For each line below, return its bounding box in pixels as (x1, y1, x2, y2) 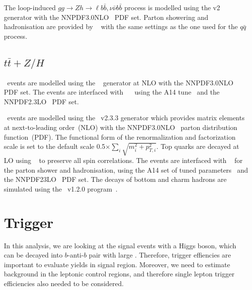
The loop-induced (4, 2, 56, 12)
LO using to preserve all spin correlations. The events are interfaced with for (4, 155, 243, 165)
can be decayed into (4, 250, 63, 260)
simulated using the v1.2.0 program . (4, 183, 118, 193)
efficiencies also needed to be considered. (4, 278, 124, 288)
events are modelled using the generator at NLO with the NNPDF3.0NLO (7, 77, 234, 87)
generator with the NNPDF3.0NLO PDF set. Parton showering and (4, 12, 208, 22)
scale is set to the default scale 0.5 (4, 141, 106, 151)
